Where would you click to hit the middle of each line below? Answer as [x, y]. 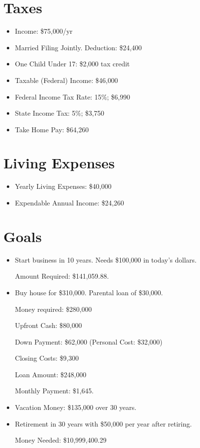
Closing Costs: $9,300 [47, 358]
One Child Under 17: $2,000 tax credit [72, 64]
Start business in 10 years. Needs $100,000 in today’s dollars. [106, 259]
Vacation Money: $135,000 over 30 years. [76, 407]
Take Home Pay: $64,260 [52, 129]
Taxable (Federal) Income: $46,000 [66, 80]
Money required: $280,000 [53, 309]
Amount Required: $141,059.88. [62, 276]
